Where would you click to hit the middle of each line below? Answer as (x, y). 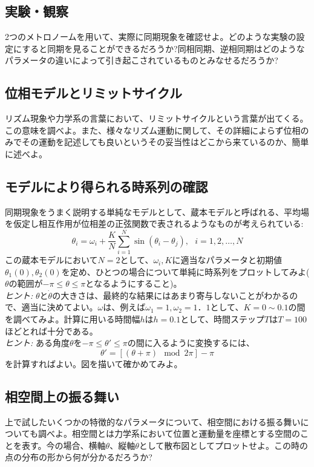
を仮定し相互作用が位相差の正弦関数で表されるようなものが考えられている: (154, 224)
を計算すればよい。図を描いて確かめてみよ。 (94, 363)
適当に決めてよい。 (60, 307)
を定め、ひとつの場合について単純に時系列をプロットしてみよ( (185, 271)
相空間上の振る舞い (62, 396)
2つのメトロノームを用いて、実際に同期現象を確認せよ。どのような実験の (151, 37)
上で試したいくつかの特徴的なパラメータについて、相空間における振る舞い (153, 421)
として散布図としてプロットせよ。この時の (223, 445)
